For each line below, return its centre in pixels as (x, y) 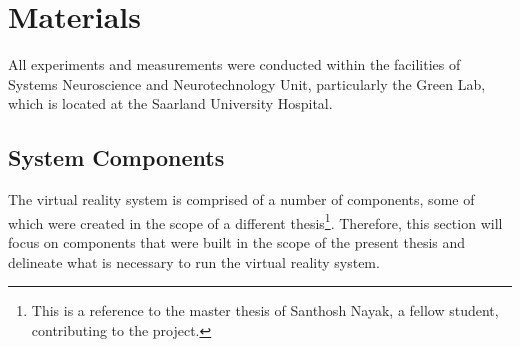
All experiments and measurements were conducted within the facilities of (234, 64)
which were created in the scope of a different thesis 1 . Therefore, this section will (255, 221)
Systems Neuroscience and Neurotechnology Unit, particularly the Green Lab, (247, 83)
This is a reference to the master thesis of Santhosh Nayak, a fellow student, (265, 310)
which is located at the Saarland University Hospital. (170, 103)
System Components (116, 157)
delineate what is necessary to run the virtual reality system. (194, 261)
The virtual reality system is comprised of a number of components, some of (241, 199)
